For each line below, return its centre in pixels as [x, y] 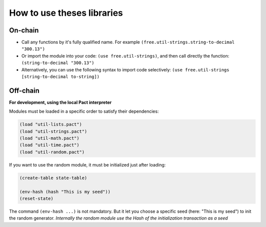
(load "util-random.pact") [52, 152]
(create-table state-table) [53, 178]
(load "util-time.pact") [50, 145]
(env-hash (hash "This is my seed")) [65, 192]
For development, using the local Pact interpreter [60, 102]
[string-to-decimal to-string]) [60, 77]
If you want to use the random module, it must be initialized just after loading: [87, 164]
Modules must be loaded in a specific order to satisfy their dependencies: [84, 111]
